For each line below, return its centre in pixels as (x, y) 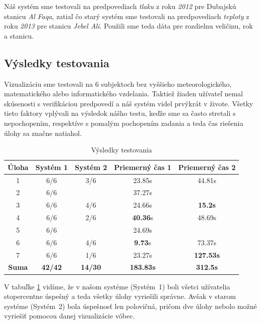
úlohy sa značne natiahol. (43, 133)
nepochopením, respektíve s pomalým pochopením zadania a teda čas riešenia (124, 123)
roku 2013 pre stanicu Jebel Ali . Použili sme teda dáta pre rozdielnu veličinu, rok (128, 26)
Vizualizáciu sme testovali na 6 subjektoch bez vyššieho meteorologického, (118, 84)
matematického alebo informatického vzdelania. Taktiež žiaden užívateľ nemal (124, 94)
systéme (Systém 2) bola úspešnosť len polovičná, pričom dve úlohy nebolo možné (130, 306)
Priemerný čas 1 (143, 167)
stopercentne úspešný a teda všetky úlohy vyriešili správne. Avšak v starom (120, 296)
